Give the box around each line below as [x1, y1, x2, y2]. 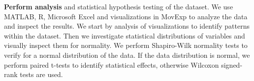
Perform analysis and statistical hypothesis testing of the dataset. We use [4, 1, 233, 11]
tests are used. [20, 69, 63, 80]
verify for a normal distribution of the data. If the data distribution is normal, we [4, 49, 250, 60]
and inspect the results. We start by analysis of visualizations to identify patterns [4, 21, 250, 31]
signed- [221, 59, 243, 70]
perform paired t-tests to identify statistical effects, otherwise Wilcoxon [4, 59, 219, 70]
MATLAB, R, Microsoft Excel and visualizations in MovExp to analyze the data [4, 11, 248, 21]
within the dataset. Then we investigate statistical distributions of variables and [4, 30, 245, 40]
